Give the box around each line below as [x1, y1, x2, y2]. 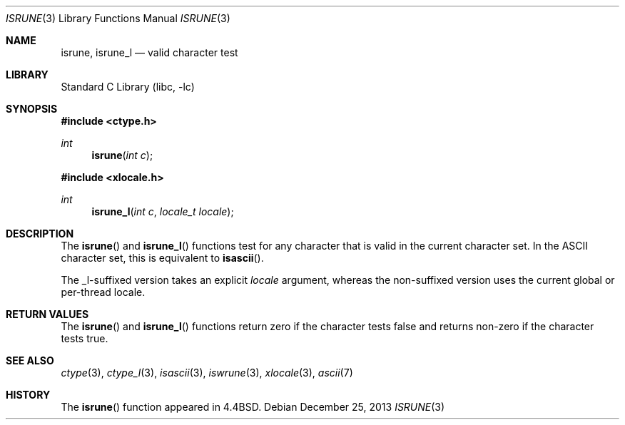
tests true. [61, 332, 108, 344]
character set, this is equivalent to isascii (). [61, 252, 264, 264]
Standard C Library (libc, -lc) [61, 81, 195, 93]
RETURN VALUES [6, 308, 89, 320]
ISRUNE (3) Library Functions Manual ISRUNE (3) [6, 12, 230, 24]
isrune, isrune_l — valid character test [61, 46, 238, 58]
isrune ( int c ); [91, 149, 153, 161]
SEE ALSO [6, 354, 54, 367]
